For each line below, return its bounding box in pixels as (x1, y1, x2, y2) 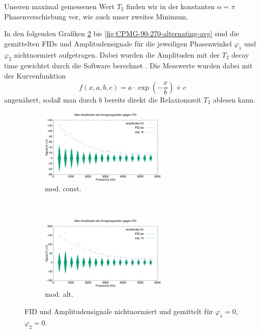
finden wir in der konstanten (126, 1, 215, 11)
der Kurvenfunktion (4, 70, 66, 81)
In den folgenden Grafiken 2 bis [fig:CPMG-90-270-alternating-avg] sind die (4, 28, 239, 39)
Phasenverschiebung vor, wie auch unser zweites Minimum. (4, 11, 188, 21)
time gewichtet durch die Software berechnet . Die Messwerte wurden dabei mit (4, 60, 253, 71)
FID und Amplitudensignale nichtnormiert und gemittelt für (24, 306, 213, 317)
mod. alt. (45, 289, 73, 299)
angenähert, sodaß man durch (4, 94, 97, 105)
